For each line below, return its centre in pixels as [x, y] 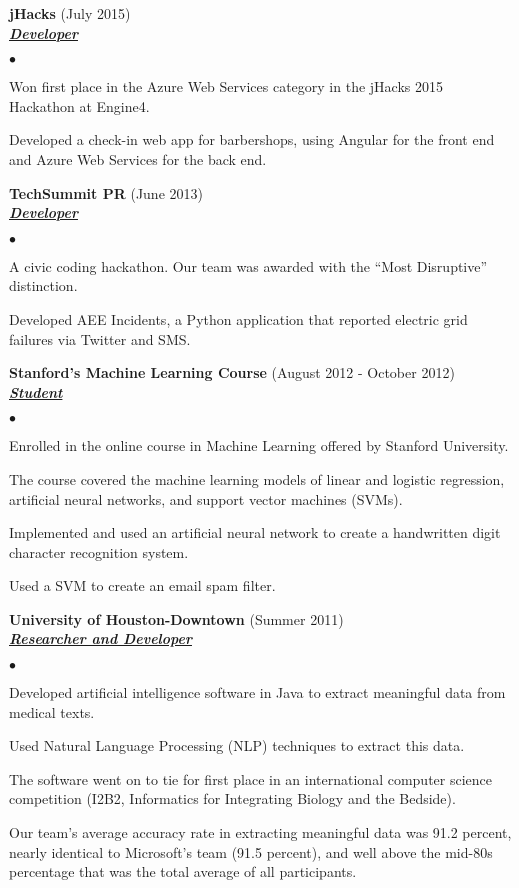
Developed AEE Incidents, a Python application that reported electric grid [238, 318]
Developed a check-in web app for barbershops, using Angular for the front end [252, 139]
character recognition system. [99, 551]
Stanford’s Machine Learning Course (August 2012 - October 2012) [232, 372]
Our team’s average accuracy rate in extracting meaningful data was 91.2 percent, [260, 832]
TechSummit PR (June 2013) [106, 192]
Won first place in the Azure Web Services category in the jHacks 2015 [226, 86]
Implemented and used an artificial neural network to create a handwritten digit [255, 532]
